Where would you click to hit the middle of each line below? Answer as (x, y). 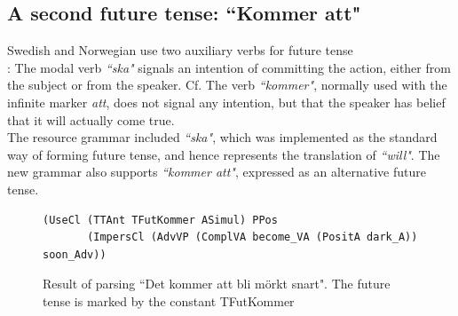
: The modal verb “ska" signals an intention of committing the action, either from (229, 67)
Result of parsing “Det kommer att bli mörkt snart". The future (217, 284)
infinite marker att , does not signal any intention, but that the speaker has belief (226, 102)
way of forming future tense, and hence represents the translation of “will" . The (224, 154)
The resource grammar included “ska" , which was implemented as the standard (222, 137)
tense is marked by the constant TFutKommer (169, 300)
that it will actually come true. (91, 119)
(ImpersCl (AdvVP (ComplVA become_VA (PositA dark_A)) (253, 237)
